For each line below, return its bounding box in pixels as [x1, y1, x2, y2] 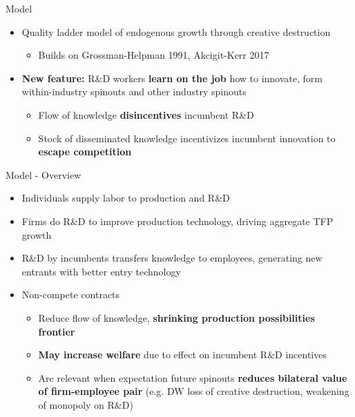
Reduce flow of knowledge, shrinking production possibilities [38, 310, 315, 324]
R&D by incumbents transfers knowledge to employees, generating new [21, 251, 323, 265]
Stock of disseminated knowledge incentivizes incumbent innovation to [38, 130, 336, 145]
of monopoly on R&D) [38, 397, 133, 411]
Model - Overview [6, 167, 81, 182]
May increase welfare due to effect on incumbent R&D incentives [38, 347, 327, 362]
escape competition [38, 144, 132, 159]
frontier [38, 324, 75, 338]
